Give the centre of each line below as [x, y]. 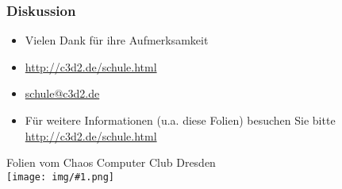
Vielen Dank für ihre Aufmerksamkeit [117, 40]
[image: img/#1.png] [61, 177]
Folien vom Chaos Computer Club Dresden [111, 162]
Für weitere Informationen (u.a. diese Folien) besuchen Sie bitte [180, 120]
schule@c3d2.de [62, 93]
